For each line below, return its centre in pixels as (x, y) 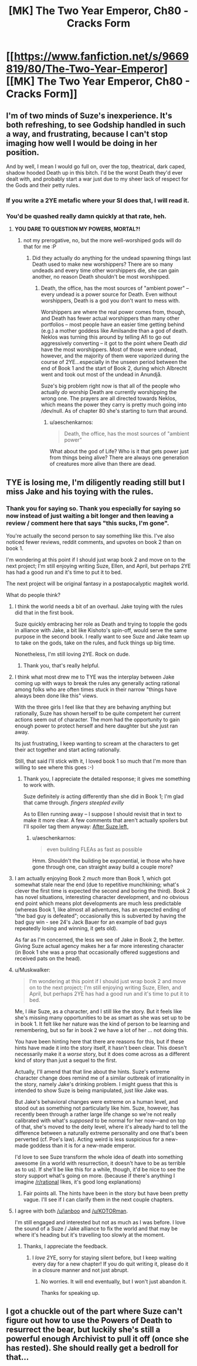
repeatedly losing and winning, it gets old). (66, 928)
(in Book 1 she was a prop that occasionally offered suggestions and (97, 952)
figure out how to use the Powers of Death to (89, 1320)
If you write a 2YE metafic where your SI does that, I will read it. (98, 200)
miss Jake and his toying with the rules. (80, 491)
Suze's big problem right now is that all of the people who (111, 386)
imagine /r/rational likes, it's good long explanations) (78, 1182)
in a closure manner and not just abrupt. (80, 1270)
